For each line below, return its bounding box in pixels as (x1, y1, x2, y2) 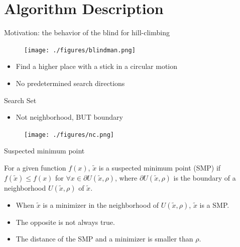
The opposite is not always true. (16, 216, 115, 227)
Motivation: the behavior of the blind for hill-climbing (4, 27, 170, 38)
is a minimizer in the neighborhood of (43, 199, 159, 210)
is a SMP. (199, 199, 229, 210)
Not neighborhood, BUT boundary (16, 112, 123, 122)
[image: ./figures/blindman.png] (24, 46, 136, 54)
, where (114, 172, 138, 183)
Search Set (4, 95, 37, 105)
